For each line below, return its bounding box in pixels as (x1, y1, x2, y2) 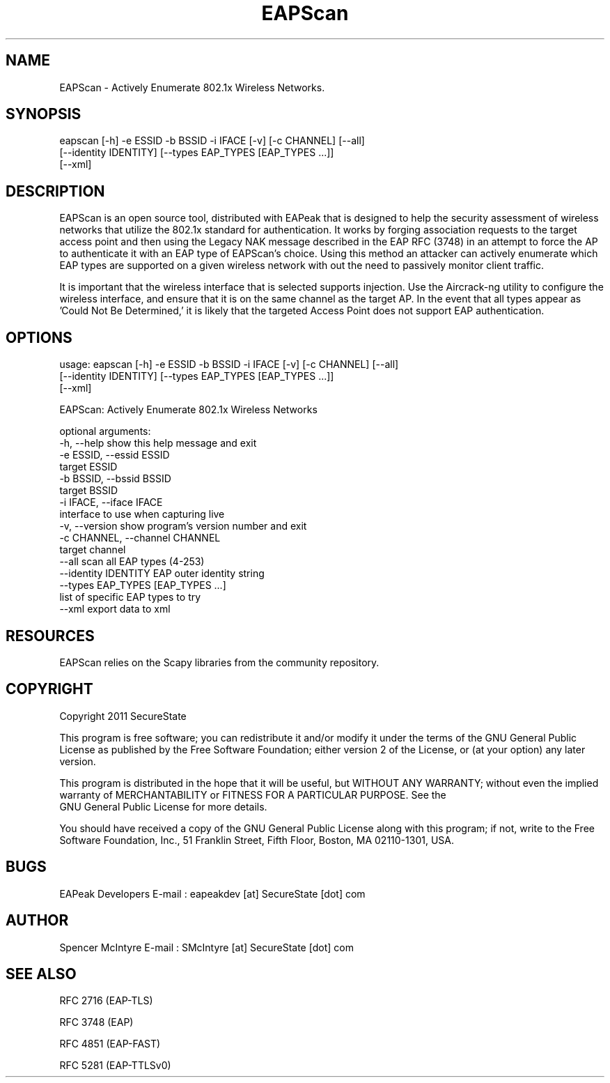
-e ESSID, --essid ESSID (59, 449, 170, 461)
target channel (59, 544, 126, 556)
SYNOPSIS (6, 105, 81, 123)
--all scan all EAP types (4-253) (59, 555, 205, 568)
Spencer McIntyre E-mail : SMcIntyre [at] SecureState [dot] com (59, 941, 354, 953)
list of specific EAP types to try (59, 591, 201, 604)
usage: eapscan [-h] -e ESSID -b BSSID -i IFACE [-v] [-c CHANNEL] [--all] (59, 358, 399, 371)
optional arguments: (59, 425, 151, 438)
